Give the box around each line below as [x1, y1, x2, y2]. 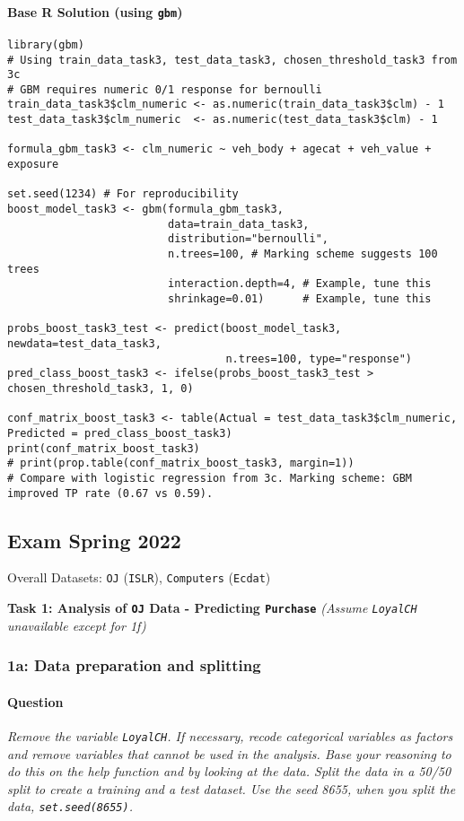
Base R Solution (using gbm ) [7, 2, 183, 21]
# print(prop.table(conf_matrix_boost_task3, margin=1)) [7, 457, 355, 470]
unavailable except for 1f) [7, 616, 146, 634]
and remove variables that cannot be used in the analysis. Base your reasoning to [7, 744, 451, 763]
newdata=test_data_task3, [7, 336, 162, 350]
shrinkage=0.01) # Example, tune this [167, 293, 432, 306]
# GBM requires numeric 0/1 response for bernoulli [7, 83, 322, 96]
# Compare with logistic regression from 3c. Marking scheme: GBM [7, 471, 413, 485]
